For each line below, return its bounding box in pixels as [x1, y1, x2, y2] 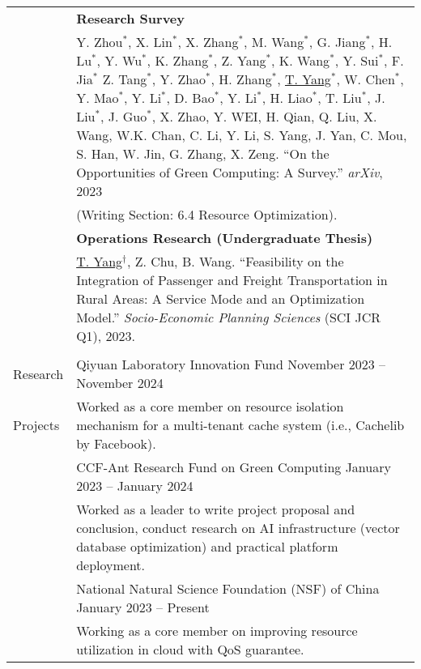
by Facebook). [76, 434, 156, 453]
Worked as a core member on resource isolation [76, 397, 344, 415]
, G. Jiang [308, 32, 366, 51]
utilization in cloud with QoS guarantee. [76, 640, 304, 658]
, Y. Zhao [151, 70, 206, 88]
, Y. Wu [96, 51, 142, 70]
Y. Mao [76, 88, 119, 107]
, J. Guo [100, 107, 147, 126]
